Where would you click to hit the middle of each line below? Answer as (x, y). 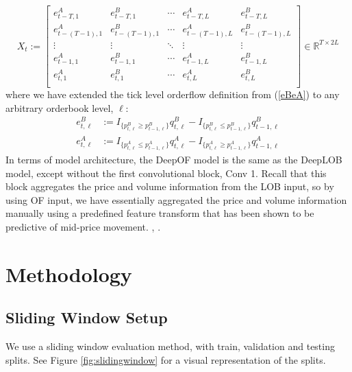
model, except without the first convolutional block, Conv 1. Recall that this (166, 173)
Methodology (69, 274)
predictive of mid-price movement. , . (83, 226)
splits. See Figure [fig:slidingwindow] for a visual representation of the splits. (166, 359)
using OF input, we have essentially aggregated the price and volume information (176, 199)
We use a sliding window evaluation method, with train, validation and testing (170, 346)
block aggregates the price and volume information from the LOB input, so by (170, 186)
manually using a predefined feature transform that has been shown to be (160, 213)
